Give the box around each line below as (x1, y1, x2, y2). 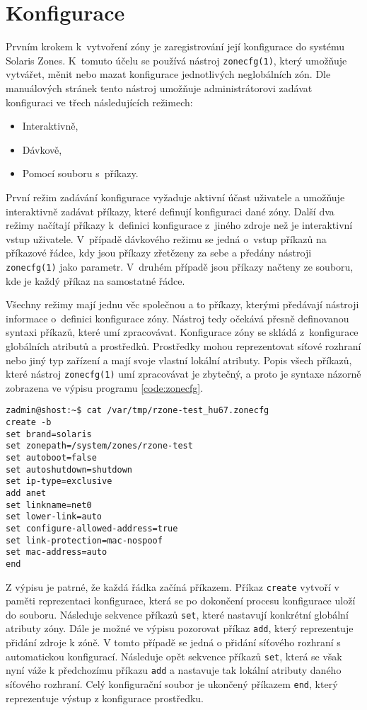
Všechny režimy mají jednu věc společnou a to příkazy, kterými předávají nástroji (6, 297, 359, 312)
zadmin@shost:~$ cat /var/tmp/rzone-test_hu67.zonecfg (6, 405, 269, 416)
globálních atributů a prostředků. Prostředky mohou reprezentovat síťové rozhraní (6, 338, 361, 353)
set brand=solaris (6, 429, 92, 439)
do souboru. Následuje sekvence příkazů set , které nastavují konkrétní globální (6, 607, 349, 621)
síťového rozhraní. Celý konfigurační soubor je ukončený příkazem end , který (6, 677, 338, 692)
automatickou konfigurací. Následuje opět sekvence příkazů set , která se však (6, 648, 342, 663)
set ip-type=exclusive (6, 476, 112, 487)
